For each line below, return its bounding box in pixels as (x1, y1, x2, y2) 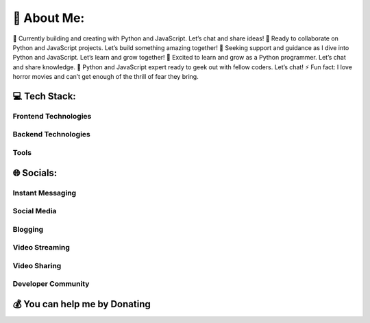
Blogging (12, 224, 44, 234)
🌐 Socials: (12, 167, 58, 178)
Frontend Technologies (12, 111, 92, 121)
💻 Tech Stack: (12, 90, 77, 102)
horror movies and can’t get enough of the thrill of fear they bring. (12, 73, 199, 81)
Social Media (12, 206, 57, 216)
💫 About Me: (12, 10, 85, 25)
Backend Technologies (12, 130, 90, 139)
